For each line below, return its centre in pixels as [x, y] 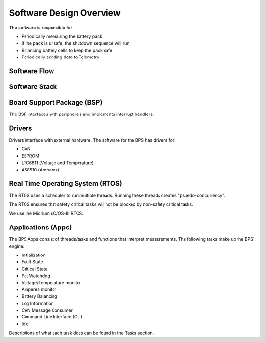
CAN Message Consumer [47, 310]
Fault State [32, 262]
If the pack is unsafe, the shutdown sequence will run [75, 43]
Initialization [34, 255]
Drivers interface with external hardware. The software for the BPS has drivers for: [93, 140]
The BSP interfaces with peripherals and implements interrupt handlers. [81, 114]
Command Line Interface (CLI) [52, 317]
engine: [17, 246]
